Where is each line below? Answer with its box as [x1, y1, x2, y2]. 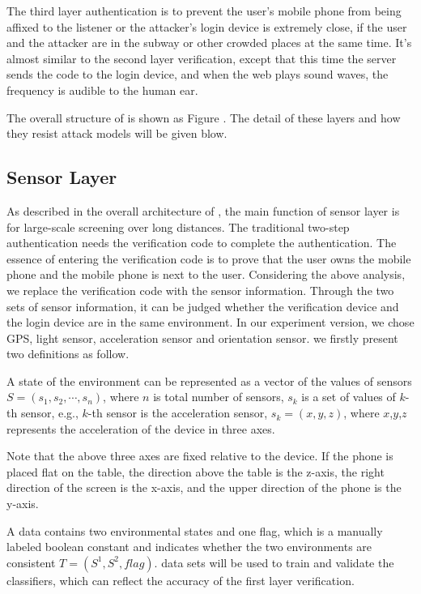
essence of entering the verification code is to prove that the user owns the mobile [6, 250, 411, 267]
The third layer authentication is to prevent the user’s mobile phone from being [6, 2, 402, 19]
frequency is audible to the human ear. [6, 81, 198, 98]
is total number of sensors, [153, 388, 284, 405]
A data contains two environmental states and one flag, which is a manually [6, 522, 383, 539]
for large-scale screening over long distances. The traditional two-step [6, 218, 350, 235]
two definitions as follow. [6, 345, 130, 362]
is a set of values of [301, 388, 396, 405]
